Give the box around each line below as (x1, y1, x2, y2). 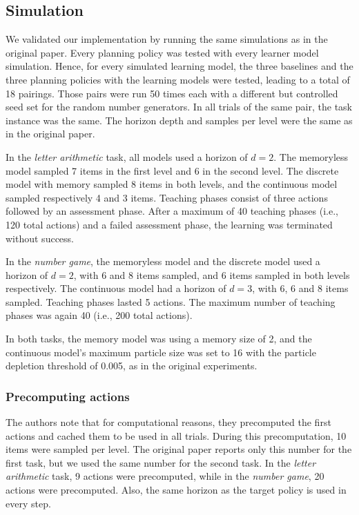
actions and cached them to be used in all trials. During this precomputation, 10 (6, 428, 347, 443)
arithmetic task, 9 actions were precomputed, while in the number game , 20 (6, 469, 324, 483)
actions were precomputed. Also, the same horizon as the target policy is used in (6, 483, 347, 497)
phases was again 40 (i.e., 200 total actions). (6, 308, 193, 322)
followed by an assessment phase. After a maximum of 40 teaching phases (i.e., (6, 204, 338, 218)
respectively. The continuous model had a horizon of (6, 281, 226, 295)
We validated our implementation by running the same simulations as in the (6, 32, 328, 46)
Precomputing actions (6, 387, 130, 405)
